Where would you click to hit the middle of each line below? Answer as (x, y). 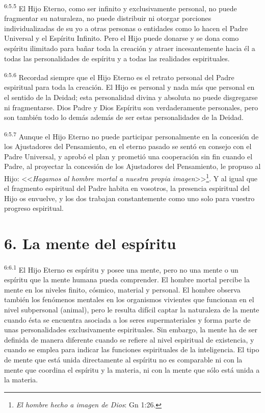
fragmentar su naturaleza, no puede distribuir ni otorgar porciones (108, 18)
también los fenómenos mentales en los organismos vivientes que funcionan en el (129, 299)
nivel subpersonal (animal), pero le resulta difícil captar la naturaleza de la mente (132, 310)
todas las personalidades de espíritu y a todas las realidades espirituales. (117, 58)
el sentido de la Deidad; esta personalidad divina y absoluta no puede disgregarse (131, 97)
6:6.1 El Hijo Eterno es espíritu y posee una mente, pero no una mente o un (121, 269)
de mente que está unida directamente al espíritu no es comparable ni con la (123, 360)
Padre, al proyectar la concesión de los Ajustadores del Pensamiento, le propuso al (132, 166)
